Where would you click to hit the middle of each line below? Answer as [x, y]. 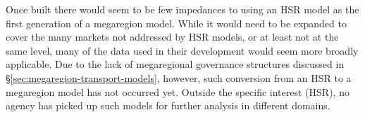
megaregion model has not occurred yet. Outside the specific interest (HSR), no [178, 91]
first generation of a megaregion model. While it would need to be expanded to [176, 23]
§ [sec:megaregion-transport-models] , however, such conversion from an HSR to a [179, 77]
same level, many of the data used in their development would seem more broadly [182, 50]
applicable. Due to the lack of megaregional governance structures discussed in [175, 64]
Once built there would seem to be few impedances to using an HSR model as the [182, 9]
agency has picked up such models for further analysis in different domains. [168, 105]
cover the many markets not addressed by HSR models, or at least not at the [172, 37]
